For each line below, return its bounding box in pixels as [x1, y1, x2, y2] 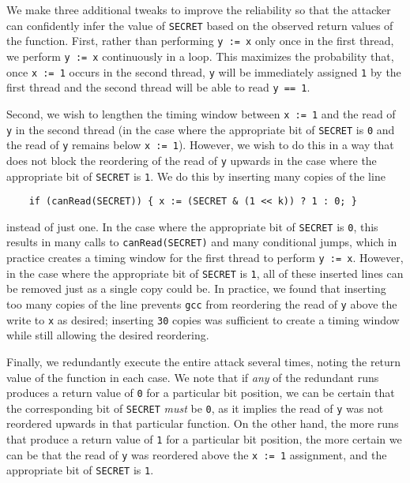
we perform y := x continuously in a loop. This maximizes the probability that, [6, 47, 394, 64]
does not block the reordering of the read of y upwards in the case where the [6, 152, 377, 168]
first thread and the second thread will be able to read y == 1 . [6, 79, 310, 95]
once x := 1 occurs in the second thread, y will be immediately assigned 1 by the [6, 63, 401, 80]
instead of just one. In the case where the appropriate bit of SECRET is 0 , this [6, 218, 378, 234]
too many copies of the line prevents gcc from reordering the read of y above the [6, 296, 397, 313]
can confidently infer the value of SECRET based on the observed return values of [6, 17, 393, 33]
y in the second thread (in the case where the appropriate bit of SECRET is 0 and [6, 121, 395, 137]
